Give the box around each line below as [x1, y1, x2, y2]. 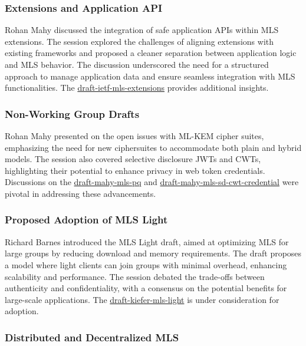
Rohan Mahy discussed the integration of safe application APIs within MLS [5, 24, 279, 36]
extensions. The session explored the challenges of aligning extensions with [5, 35, 274, 47]
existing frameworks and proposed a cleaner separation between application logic [5, 47, 297, 59]
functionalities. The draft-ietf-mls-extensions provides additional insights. [5, 81, 269, 94]
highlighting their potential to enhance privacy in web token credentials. [5, 164, 265, 176]
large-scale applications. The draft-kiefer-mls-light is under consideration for [5, 293, 279, 305]
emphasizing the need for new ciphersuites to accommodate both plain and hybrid [5, 141, 302, 153]
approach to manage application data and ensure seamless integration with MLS [5, 70, 295, 82]
